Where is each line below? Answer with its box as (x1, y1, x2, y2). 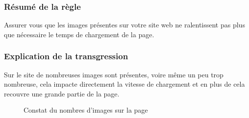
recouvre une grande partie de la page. (4, 88, 120, 98)
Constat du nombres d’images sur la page (24, 105, 148, 115)
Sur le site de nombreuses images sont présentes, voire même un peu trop (4, 69, 224, 79)
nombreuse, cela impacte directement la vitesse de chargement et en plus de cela (4, 79, 245, 89)
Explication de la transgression (4, 50, 128, 62)
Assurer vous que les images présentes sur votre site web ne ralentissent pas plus (4, 20, 245, 30)
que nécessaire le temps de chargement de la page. (4, 29, 154, 39)
